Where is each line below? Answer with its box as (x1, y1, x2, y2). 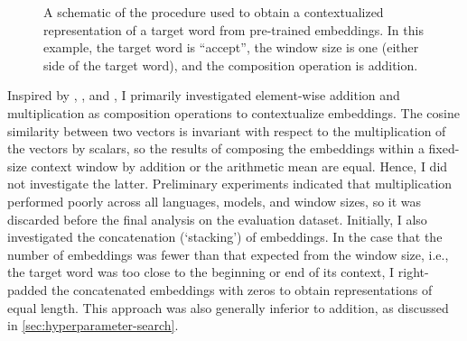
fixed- (428, 139, 460, 158)
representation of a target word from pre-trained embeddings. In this (43, 20, 424, 39)
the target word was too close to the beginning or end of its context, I (7, 263, 395, 281)
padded (7, 280, 48, 299)
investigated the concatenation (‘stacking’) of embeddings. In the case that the (7, 227, 443, 246)
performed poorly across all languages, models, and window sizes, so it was (7, 191, 422, 210)
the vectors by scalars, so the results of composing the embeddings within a (7, 139, 425, 158)
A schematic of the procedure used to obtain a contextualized (43, 3, 384, 21)
